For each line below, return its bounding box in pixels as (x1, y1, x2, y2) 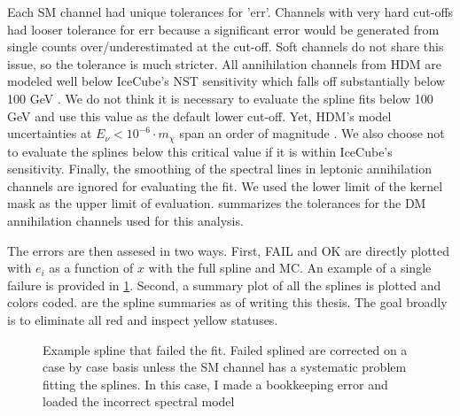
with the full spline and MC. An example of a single (148, 258, 432, 277)
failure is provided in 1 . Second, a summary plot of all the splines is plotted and (7, 275, 441, 294)
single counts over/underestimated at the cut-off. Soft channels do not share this (7, 37, 444, 56)
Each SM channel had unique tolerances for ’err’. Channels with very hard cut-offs (7, 3, 454, 20)
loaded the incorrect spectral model (43, 392, 235, 411)
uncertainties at (7, 124, 92, 143)
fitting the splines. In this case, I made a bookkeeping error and (43, 374, 388, 393)
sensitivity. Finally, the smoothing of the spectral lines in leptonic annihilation (7, 159, 433, 178)
